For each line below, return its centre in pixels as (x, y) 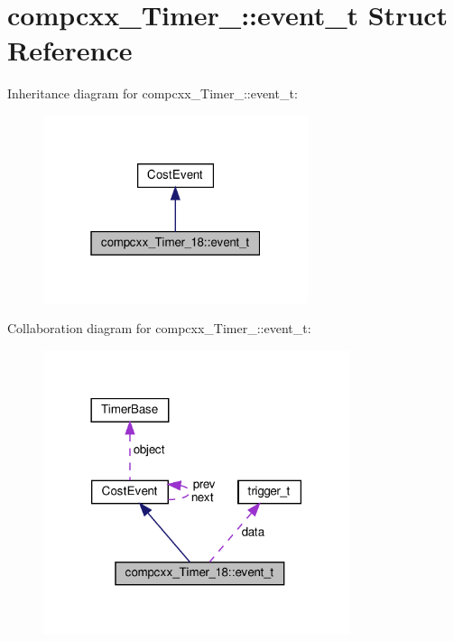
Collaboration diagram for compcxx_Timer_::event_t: (159, 328)
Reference (70, 50)
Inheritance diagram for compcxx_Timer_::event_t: (153, 93)
